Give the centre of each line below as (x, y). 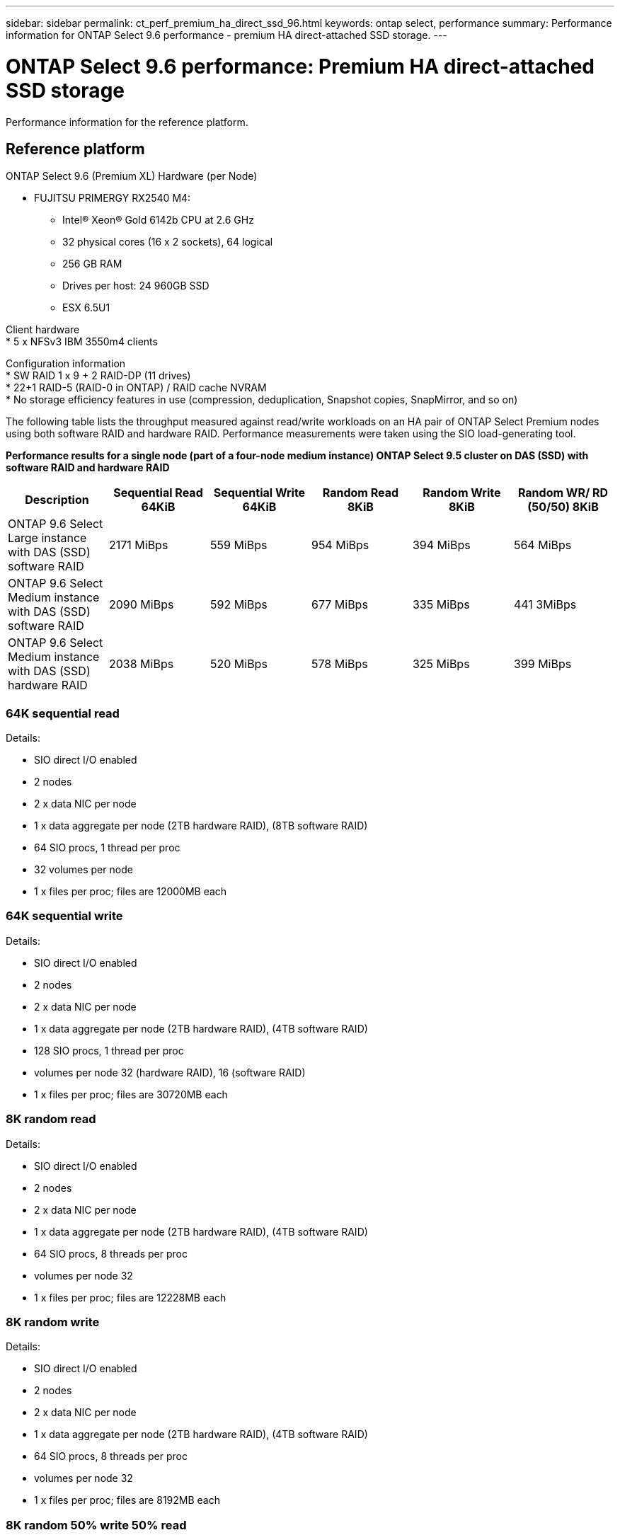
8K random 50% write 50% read (96, 1525)
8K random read (51, 1119)
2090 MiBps (141, 605)
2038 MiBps (141, 664)
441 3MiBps (545, 605)
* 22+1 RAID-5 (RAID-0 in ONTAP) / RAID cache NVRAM (136, 388)
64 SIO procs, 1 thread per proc (107, 848)
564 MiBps (542, 545)
